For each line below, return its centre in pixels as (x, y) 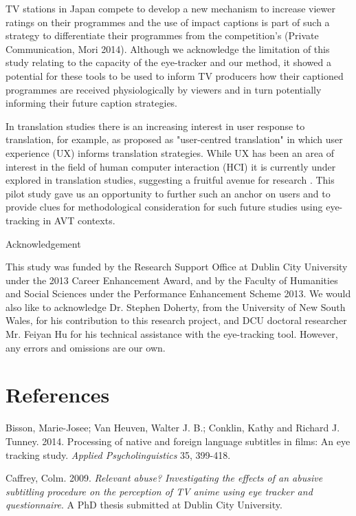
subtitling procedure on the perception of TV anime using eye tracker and (159, 491)
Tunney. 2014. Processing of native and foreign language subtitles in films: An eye (178, 441)
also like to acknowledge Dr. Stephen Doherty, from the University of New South (176, 307)
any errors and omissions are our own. (86, 347)
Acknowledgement (43, 243)
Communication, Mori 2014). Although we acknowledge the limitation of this (168, 49)
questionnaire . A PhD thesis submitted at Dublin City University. (144, 505)
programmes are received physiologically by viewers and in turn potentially (164, 89)
